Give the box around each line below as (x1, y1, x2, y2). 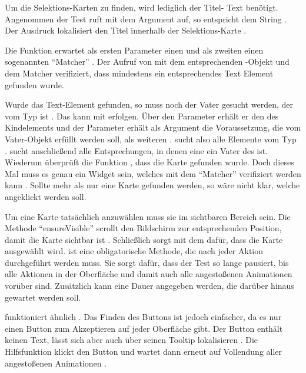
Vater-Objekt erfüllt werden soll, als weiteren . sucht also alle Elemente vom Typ (5, 132, 297, 145)
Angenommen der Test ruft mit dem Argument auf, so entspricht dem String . (5, 12, 287, 25)
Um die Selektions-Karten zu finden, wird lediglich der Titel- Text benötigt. (5, 1, 278, 13)
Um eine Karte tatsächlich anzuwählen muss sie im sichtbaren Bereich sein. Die (5, 210, 291, 222)
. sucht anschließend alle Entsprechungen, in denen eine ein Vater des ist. (5, 144, 268, 156)
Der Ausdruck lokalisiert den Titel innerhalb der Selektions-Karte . (5, 24, 247, 36)
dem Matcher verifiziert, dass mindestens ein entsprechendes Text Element (5, 66, 274, 79)
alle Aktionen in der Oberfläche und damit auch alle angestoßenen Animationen (5, 268, 292, 280)
